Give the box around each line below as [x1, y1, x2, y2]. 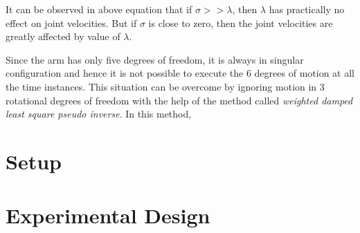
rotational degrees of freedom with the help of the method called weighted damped [6, 93, 353, 107]
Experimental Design [6, 201, 210, 230]
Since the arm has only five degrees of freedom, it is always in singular [6, 52, 304, 66]
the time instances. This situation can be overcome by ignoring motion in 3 [6, 79, 325, 93]
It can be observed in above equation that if [6, 2, 192, 16]
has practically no [269, 2, 345, 16]
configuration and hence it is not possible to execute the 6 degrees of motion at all [6, 66, 354, 80]
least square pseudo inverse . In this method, [6, 106, 192, 121]
